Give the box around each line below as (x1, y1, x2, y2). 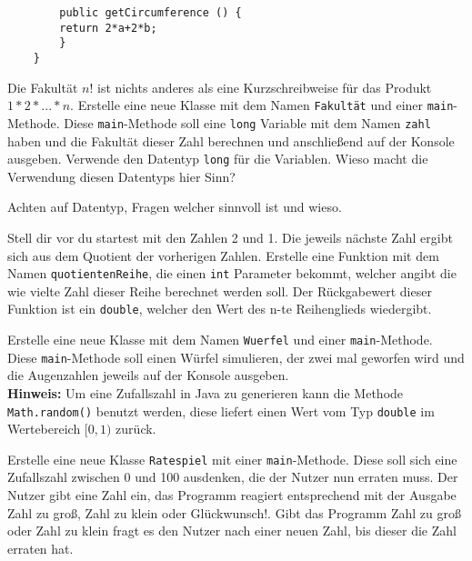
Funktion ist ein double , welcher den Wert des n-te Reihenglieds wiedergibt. (7, 299, 432, 318)
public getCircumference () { (59, 6, 242, 19)
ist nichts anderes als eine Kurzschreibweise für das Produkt (97, 77, 432, 96)
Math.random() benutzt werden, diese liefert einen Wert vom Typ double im (7, 401, 435, 420)
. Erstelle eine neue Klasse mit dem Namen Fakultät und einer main (70, 95, 454, 115)
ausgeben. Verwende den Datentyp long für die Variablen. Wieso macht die (7, 149, 428, 168)
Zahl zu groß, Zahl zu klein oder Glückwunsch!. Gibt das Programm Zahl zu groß (7, 503, 461, 522)
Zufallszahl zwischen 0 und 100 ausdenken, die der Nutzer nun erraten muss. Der (7, 467, 458, 486)
